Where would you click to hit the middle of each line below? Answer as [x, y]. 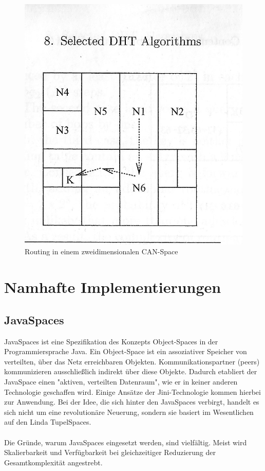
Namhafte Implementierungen [113, 287]
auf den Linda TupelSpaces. [48, 422]
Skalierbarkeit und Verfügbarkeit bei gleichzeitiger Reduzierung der [110, 452]
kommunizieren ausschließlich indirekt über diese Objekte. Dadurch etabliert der [131, 371]
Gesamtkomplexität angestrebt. [53, 462]
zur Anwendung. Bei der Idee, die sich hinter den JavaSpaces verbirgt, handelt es [132, 402]
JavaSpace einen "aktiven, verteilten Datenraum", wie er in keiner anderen [121, 382]
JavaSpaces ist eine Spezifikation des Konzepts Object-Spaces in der [111, 341]
